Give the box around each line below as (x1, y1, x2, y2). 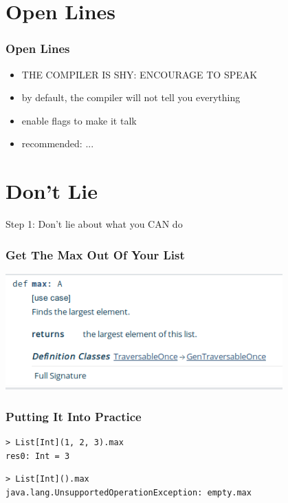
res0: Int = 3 (5, 451, 70, 461)
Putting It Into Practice (5, 407, 142, 425)
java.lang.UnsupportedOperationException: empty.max (5, 488, 252, 498)
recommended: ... (21, 136, 94, 151)
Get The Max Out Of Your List (5, 246, 185, 263)
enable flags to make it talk (21, 113, 137, 127)
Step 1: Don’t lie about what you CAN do (5, 217, 183, 231)
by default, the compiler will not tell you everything (21, 90, 241, 105)
